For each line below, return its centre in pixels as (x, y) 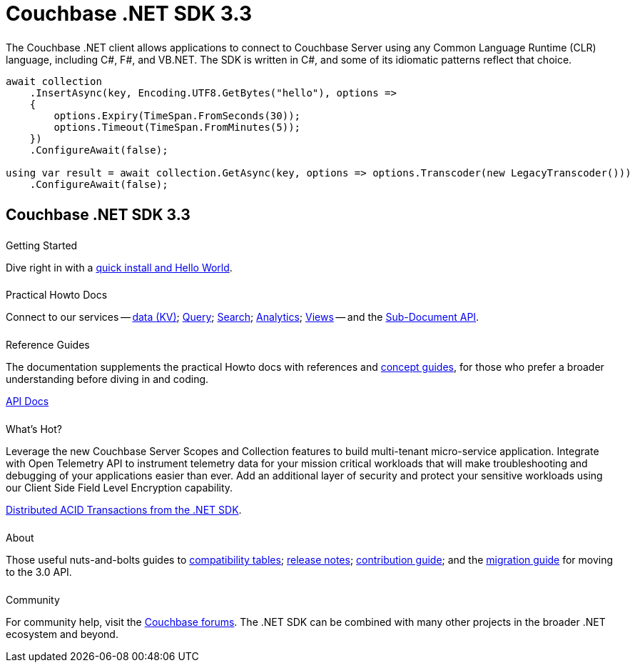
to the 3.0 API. (39, 572)
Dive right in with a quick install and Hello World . (119, 267)
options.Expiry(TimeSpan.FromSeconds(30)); (177, 115)
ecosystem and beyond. (62, 634)
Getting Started (42, 245)
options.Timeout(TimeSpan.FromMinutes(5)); (177, 127)
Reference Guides (48, 345)
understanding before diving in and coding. (107, 379)
